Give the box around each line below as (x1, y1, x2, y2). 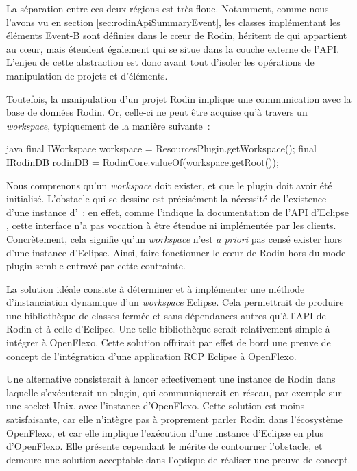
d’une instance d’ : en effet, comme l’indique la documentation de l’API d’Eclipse (6, 204, 349, 219)
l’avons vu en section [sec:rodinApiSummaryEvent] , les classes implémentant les (6, 14, 341, 29)
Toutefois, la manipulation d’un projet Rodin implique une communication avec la (6, 91, 352, 106)
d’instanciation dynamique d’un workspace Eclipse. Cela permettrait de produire (6, 295, 344, 309)
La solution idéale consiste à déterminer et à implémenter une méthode (6, 281, 305, 295)
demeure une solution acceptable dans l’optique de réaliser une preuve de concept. (6, 452, 351, 466)
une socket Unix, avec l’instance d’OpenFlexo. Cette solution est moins (6, 398, 305, 413)
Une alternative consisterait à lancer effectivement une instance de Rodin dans (6, 372, 336, 386)
